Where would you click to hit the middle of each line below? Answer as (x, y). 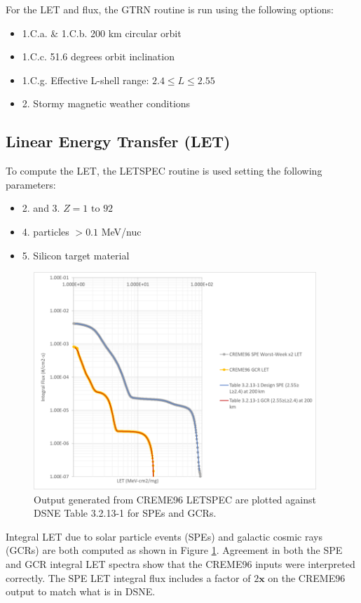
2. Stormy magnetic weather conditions (106, 103)
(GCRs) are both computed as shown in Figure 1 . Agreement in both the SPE (174, 550)
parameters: (31, 184)
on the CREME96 (307, 577)
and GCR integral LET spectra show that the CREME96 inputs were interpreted (180, 563)
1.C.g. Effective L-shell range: (86, 80)
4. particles (46, 231)
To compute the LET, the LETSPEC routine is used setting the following (164, 171)
